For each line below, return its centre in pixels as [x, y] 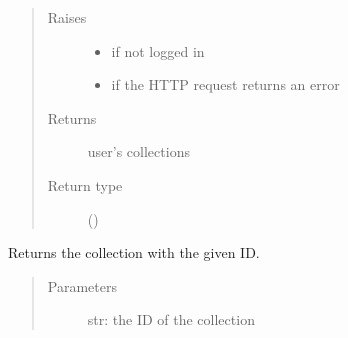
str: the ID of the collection [171, 319]
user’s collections [138, 151]
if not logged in [158, 50]
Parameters [82, 285]
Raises [67, 17]
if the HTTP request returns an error [225, 84]
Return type [85, 184]
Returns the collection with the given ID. [134, 252]
